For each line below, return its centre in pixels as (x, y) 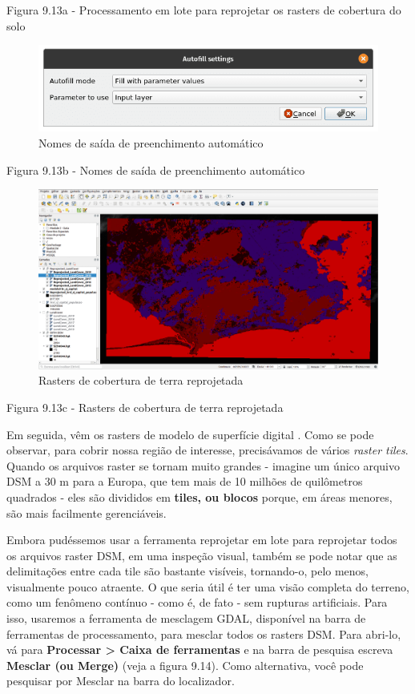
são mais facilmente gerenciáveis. (87, 512)
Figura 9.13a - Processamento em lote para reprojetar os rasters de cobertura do (204, 10)
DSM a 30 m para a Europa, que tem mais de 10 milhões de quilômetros (185, 481)
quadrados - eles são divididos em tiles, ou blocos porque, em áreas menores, (199, 496)
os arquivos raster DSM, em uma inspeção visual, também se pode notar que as (202, 555)
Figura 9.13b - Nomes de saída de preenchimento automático (156, 169)
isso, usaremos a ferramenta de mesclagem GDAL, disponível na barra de (186, 618)
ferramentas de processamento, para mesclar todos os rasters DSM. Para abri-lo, (204, 633)
